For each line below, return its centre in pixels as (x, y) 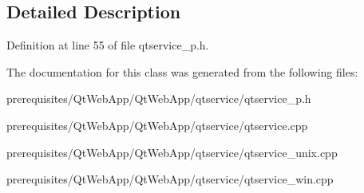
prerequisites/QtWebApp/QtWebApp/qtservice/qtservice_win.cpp (170, 179)
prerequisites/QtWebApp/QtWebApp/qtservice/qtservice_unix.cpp (172, 152)
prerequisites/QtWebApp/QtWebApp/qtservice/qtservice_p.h (159, 98)
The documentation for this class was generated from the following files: (182, 71)
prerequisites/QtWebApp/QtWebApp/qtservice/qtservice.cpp (157, 125)
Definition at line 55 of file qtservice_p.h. (108, 45)
